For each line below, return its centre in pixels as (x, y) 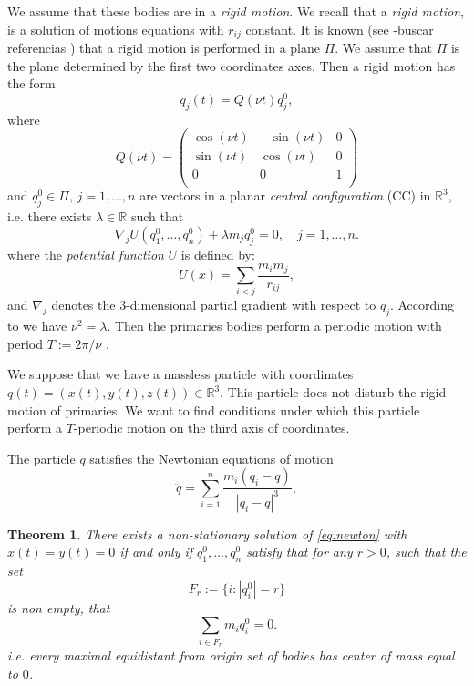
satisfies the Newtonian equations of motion (211, 458)
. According (422, 305)
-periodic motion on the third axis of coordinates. (211, 428)
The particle (41, 458)
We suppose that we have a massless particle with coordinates (180, 374)
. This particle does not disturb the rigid (333, 392)
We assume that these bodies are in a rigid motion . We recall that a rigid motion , (236, 11)
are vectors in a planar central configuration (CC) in (285, 195)
